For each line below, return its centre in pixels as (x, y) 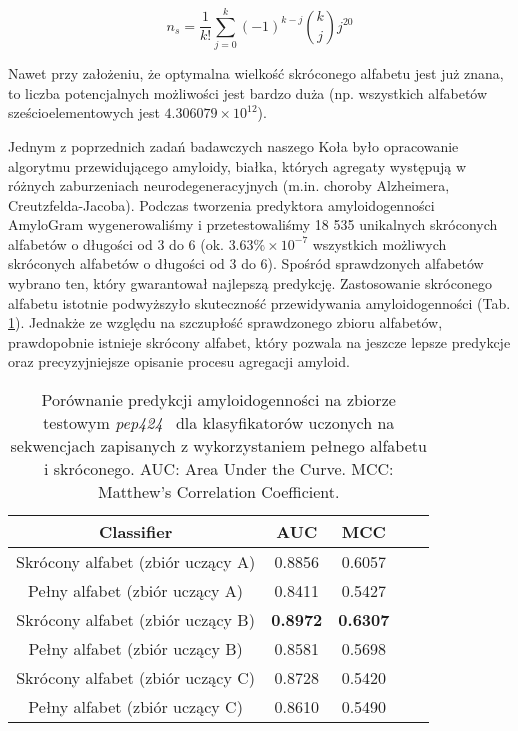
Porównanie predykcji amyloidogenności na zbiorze (218, 400)
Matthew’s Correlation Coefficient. (218, 492)
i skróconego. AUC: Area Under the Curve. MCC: (218, 469)
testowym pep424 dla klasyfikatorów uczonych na (219, 423)
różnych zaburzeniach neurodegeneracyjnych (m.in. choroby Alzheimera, (229, 185)
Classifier (136, 532)
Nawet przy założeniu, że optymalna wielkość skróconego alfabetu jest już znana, (256, 73)
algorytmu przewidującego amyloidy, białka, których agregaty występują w (237, 165)
